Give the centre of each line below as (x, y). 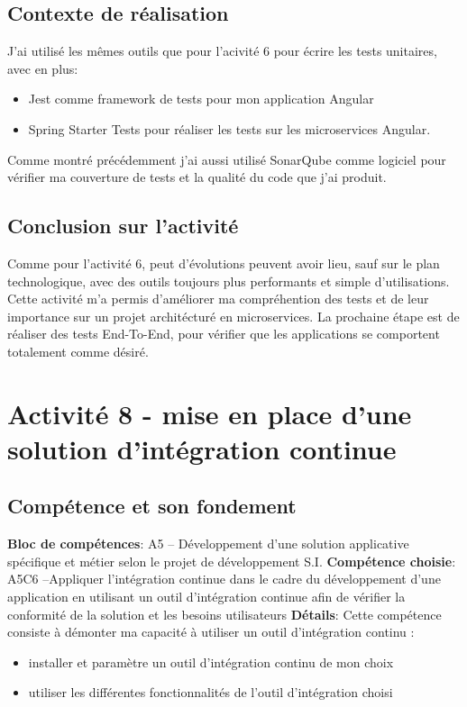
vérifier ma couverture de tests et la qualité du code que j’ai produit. (197, 177)
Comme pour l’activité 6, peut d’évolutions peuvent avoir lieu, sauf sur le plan (224, 263)
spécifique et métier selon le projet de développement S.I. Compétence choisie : (232, 561)
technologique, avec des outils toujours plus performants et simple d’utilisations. (229, 281)
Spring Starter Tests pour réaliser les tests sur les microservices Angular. (229, 128)
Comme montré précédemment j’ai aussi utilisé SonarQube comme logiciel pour (227, 159)
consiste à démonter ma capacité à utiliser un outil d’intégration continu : (211, 632)
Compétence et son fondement (152, 506)
